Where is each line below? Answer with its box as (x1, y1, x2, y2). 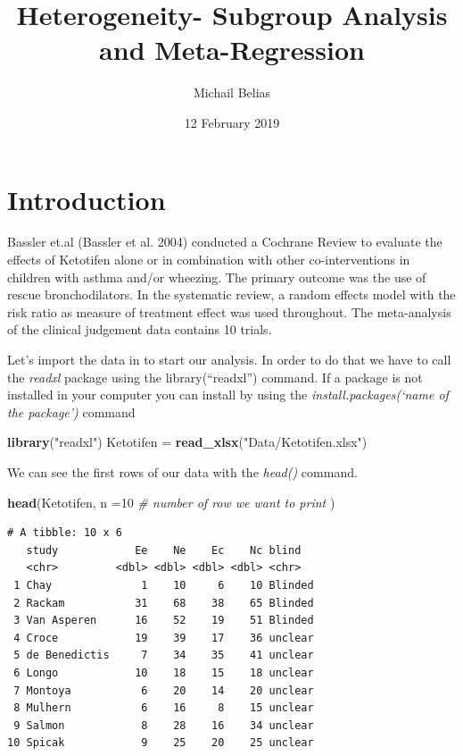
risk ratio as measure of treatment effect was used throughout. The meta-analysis (7, 302, 451, 321)
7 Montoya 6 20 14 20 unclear (13, 684, 314, 697)
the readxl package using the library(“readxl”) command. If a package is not (7, 367, 423, 386)
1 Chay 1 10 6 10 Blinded (13, 578, 314, 592)
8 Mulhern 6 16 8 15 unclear (13, 701, 314, 715)
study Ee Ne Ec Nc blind (26, 543, 302, 557)
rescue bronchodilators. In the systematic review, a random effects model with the (7, 285, 456, 304)
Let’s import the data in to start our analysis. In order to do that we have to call (7, 350, 451, 368)
